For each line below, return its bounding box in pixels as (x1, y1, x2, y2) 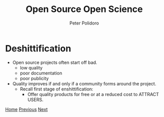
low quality (20, 64, 43, 70)
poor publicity (20, 75, 49, 81)
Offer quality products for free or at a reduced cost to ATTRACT (27, 91, 159, 97)
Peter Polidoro (69, 20, 99, 26)
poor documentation (20, 70, 63, 76)
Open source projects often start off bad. (12, 59, 98, 65)
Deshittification (5, 42, 71, 54)
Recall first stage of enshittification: (20, 86, 94, 92)
